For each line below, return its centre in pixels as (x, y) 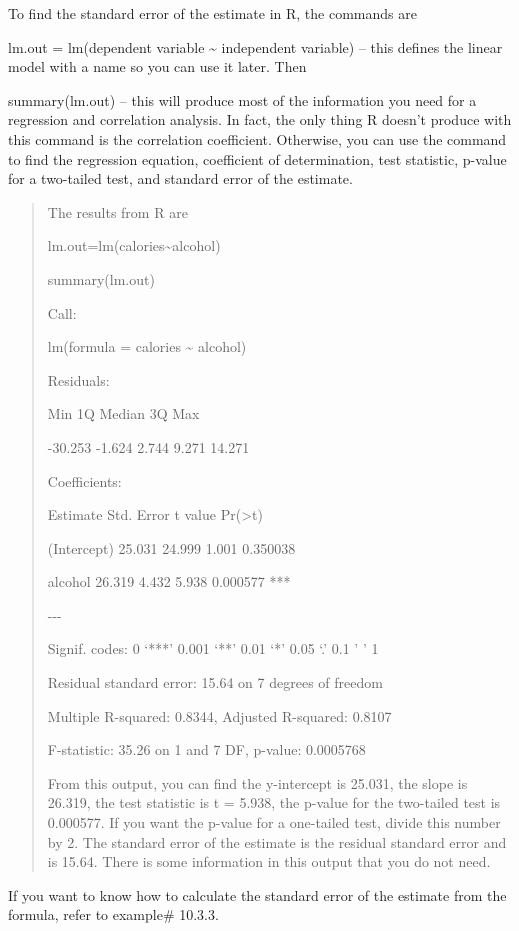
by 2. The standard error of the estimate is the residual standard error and (277, 841)
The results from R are (117, 211)
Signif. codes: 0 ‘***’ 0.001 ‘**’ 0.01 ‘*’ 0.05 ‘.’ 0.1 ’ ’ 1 (213, 648)
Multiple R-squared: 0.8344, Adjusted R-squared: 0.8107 (219, 715)
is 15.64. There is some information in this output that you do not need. (269, 861)
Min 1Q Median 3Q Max (123, 413)
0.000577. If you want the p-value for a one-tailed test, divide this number (274, 822)
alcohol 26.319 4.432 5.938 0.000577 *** (169, 581)
